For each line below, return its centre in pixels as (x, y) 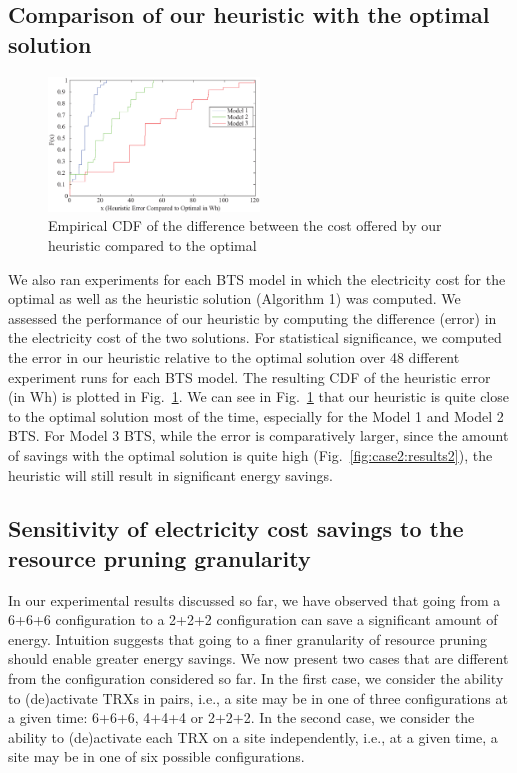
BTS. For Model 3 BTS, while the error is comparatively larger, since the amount (258, 435)
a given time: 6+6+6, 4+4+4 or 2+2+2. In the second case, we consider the (241, 717)
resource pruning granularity (159, 557)
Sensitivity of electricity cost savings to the (236, 528)
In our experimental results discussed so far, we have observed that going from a (254, 599)
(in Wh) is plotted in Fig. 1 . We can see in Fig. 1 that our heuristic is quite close (258, 396)
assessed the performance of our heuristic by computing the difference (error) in (252, 317)
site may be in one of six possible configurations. (156, 756)
